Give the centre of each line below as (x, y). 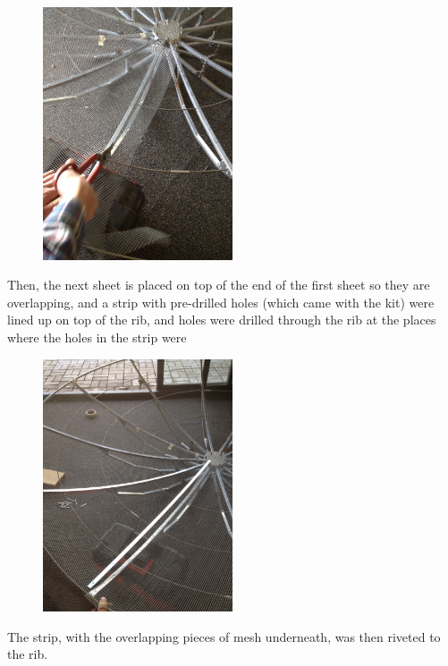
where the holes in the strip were (97, 337)
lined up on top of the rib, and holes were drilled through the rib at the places (222, 320)
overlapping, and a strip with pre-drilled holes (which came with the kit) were (221, 302)
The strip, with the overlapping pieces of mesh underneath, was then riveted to (224, 636)
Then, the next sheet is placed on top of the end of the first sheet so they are (219, 285)
